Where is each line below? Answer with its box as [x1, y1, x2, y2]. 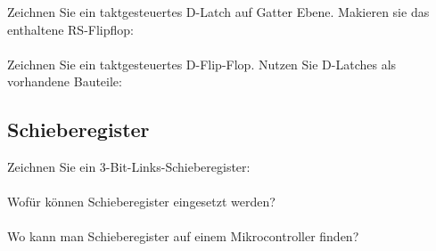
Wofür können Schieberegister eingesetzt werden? [7, 192, 276, 211]
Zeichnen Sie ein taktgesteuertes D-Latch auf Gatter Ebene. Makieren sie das [7, 2, 430, 20]
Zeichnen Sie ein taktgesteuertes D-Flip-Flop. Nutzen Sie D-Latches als [7, 54, 397, 73]
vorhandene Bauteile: [7, 72, 122, 91]
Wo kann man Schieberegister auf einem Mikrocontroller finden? [7, 227, 359, 246]
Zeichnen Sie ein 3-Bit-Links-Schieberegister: [7, 158, 251, 176]
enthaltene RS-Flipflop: [7, 20, 134, 38]
